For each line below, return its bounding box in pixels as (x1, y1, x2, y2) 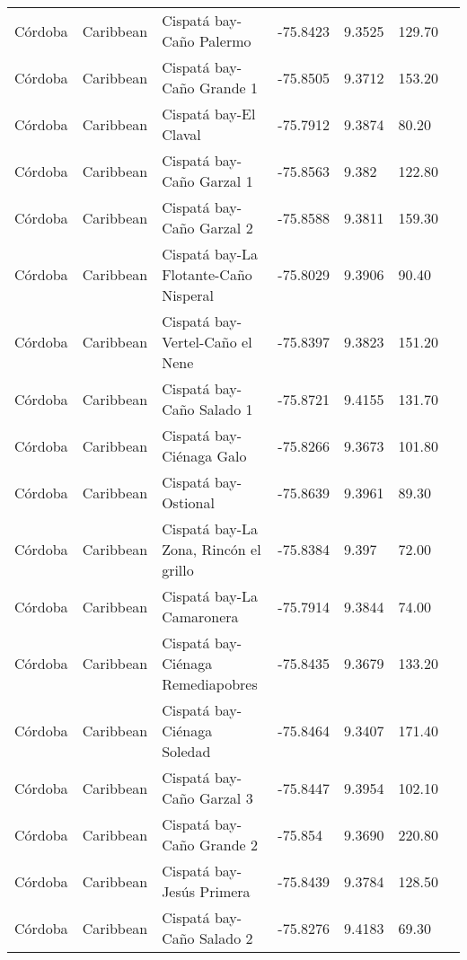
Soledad (162, 741, 211, 762)
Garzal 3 (198, 788, 253, 808)
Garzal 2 (198, 217, 253, 238)
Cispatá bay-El (162, 103, 256, 124)
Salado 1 (198, 399, 253, 419)
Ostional (162, 492, 215, 513)
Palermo (198, 31, 251, 51)
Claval (162, 124, 201, 145)
